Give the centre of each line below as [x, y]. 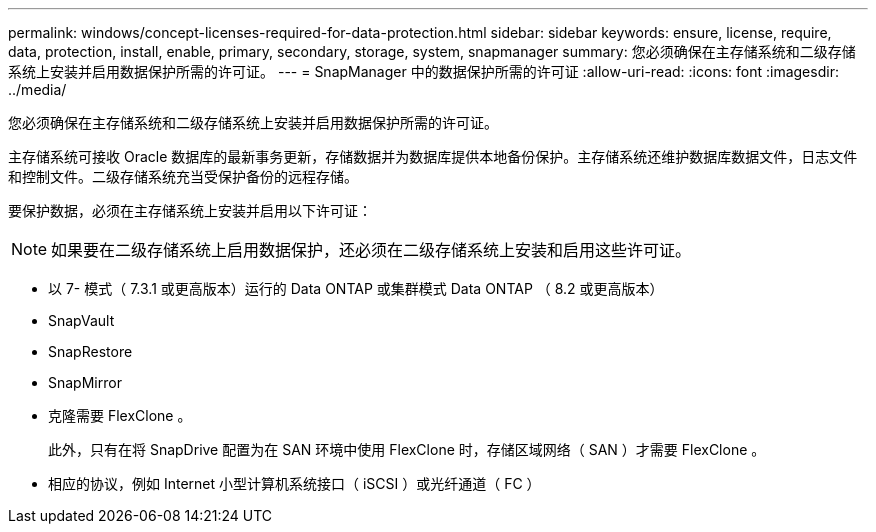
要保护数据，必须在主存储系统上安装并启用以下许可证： [190, 210]
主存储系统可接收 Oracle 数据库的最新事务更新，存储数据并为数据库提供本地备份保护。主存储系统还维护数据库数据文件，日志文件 [433, 156]
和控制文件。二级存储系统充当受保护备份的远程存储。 [183, 176]
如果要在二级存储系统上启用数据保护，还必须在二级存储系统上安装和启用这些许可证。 [371, 250]
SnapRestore [90, 351]
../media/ [37, 89]
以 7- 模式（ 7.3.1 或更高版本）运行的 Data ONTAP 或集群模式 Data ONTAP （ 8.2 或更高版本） [356, 288]
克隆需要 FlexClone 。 [120, 415]
